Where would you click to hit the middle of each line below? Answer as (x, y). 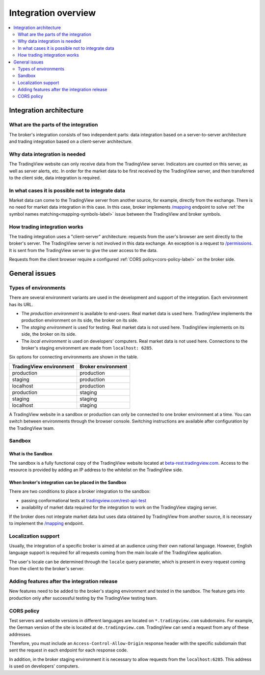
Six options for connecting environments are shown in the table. (74, 357)
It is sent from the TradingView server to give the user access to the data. (83, 250)
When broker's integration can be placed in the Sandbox (68, 482)
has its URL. (21, 304)
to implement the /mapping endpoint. (47, 523)
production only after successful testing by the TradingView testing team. (83, 598)
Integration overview (52, 13)
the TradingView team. (32, 428)
